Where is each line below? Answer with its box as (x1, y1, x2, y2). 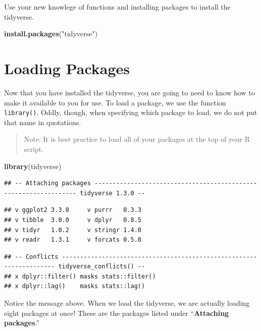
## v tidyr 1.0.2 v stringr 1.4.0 (4, 226, 142, 234)
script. (24, 143, 44, 154)
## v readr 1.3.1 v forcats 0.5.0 (4, 236, 142, 244)
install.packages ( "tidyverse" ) (4, 28, 98, 39)
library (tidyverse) (4, 160, 62, 171)
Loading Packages (4, 58, 130, 78)
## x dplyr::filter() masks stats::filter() (4, 272, 156, 280)
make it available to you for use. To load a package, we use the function (4, 97, 226, 107)
